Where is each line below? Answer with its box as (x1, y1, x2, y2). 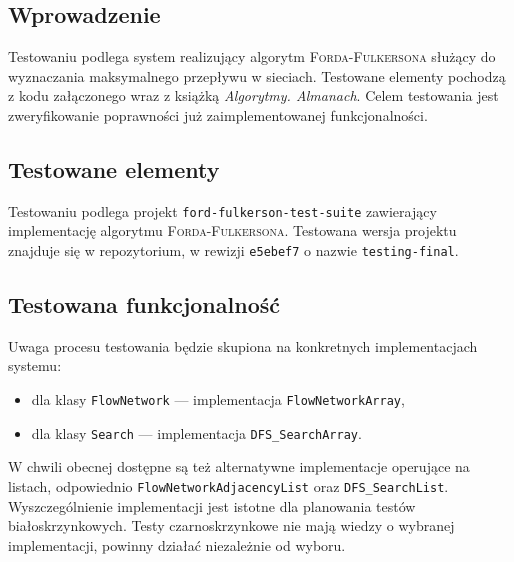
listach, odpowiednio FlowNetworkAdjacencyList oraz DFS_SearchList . (8, 475, 449, 496)
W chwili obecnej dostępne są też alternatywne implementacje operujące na (8, 456, 470, 477)
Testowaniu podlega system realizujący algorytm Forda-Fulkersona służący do (8, 46, 496, 67)
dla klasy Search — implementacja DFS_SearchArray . (31, 422, 362, 443)
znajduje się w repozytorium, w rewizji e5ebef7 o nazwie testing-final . (8, 240, 459, 261)
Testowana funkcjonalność (8, 289, 280, 320)
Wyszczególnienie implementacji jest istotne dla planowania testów (8, 495, 416, 516)
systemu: (8, 355, 62, 376)
